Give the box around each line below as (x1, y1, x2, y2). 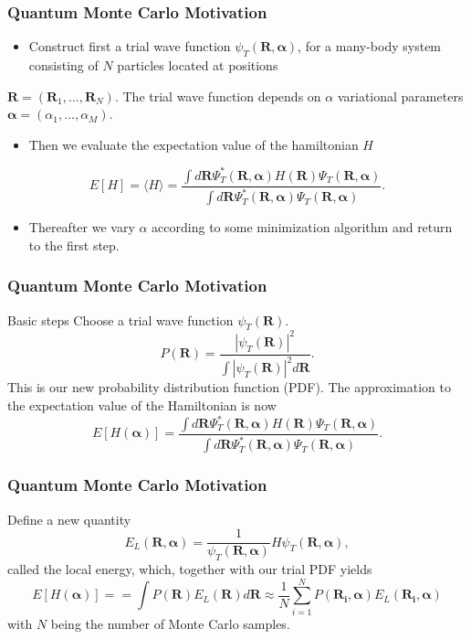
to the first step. (28, 235, 120, 254)
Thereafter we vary (28, 218, 135, 237)
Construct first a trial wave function (28, 37, 231, 56)
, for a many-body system (298, 37, 442, 56)
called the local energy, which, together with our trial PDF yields (7, 559, 372, 579)
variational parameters (337, 86, 464, 105)
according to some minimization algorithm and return (152, 218, 453, 237)
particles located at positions (117, 56, 278, 75)
